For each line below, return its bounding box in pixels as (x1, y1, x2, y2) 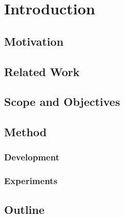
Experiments (4, 174, 57, 187)
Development (4, 151, 59, 164)
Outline (4, 201, 45, 217)
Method (4, 124, 47, 140)
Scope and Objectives (4, 94, 120, 110)
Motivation (4, 33, 64, 49)
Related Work (4, 63, 80, 79)
